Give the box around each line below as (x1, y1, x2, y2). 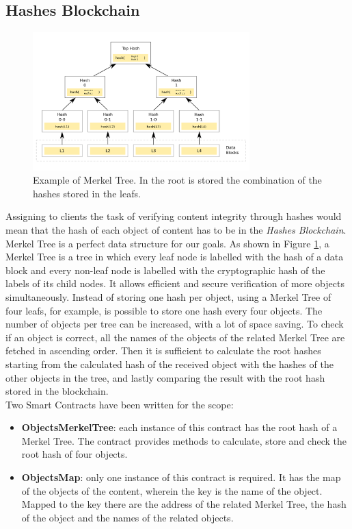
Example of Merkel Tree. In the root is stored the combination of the (33, 173, 322, 187)
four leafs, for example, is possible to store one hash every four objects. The (5, 303, 323, 317)
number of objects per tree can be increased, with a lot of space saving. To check (5, 317, 344, 331)
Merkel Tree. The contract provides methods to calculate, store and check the (21, 433, 347, 447)
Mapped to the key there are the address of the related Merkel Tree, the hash (21, 497, 347, 511)
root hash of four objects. (21, 447, 128, 461)
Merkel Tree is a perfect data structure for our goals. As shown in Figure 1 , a (5, 236, 329, 250)
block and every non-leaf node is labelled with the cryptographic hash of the (5, 262, 325, 277)
